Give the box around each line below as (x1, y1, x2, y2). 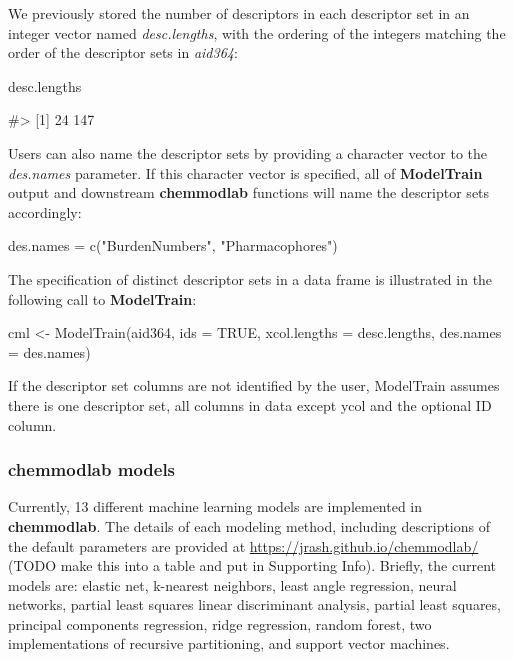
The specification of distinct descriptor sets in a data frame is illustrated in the (8, 268, 493, 289)
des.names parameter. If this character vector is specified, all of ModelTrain (8, 162, 483, 183)
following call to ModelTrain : (8, 288, 197, 309)
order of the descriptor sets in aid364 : (8, 42, 238, 63)
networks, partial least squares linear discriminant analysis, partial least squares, (8, 594, 501, 615)
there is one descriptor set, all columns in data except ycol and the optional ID (8, 394, 492, 415)
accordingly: (8, 201, 82, 222)
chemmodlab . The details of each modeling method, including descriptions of (8, 515, 491, 536)
